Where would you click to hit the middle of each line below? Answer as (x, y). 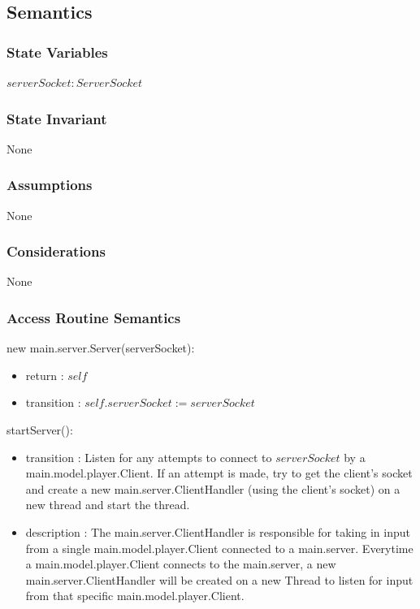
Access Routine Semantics (94, 317)
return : (45, 375)
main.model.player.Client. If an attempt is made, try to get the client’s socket (219, 473)
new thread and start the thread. (108, 505)
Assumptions (50, 185)
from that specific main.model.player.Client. (135, 596)
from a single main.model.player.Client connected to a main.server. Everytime (219, 548)
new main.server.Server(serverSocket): (101, 348)
